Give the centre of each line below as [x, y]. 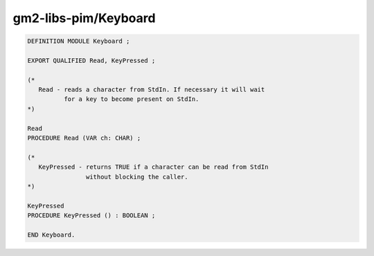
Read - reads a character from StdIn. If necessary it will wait [152, 90]
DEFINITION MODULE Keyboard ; [79, 41]
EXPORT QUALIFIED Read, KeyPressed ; [91, 60]
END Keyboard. [51, 235]
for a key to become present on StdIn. [131, 99]
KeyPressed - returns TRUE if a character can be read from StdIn [153, 167]
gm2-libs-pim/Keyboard [84, 18]
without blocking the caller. [137, 177]
